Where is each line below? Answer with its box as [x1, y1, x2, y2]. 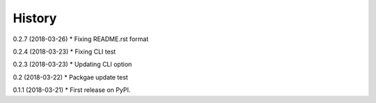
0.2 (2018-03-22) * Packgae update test [13, 73, 128, 81]
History [13, 10, 57, 26]
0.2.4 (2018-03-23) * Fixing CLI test [13, 47, 116, 56]
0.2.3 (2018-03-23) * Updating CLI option [13, 60, 132, 69]
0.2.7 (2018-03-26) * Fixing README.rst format [13, 35, 149, 43]
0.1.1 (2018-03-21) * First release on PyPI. [13, 86, 131, 94]
